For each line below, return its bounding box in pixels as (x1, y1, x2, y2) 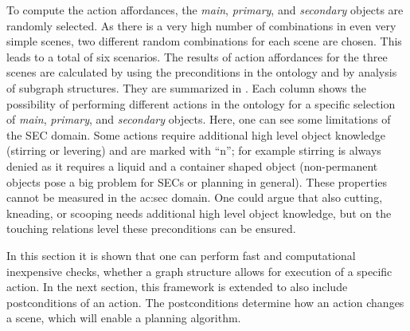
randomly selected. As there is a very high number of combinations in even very (6, 17, 396, 33)
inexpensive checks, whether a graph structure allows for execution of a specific (6, 262, 392, 279)
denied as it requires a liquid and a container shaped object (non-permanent (6, 157, 378, 174)
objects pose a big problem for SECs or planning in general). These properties (6, 173, 388, 190)
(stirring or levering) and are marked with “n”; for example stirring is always (6, 142, 381, 159)
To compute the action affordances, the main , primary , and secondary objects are (6, 2, 404, 18)
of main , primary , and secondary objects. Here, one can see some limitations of (6, 111, 391, 128)
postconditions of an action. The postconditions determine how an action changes (6, 294, 404, 310)
